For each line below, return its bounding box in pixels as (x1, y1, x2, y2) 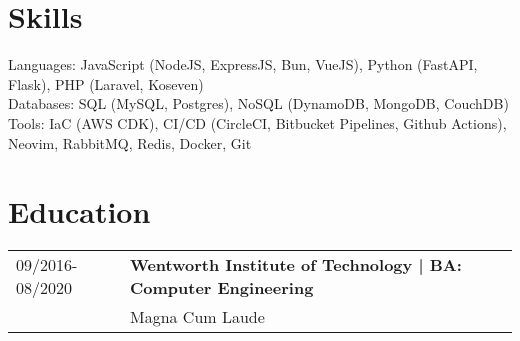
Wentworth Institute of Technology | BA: (129, 253, 462, 277)
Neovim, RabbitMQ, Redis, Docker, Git (8, 132, 252, 153)
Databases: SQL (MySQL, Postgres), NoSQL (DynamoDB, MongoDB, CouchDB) (8, 93, 509, 114)
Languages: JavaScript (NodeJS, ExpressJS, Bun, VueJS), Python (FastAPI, (8, 54, 478, 75)
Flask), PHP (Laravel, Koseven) (8, 73, 204, 94)
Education (8, 191, 151, 232)
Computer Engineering (129, 276, 314, 300)
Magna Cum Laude (129, 305, 265, 329)
